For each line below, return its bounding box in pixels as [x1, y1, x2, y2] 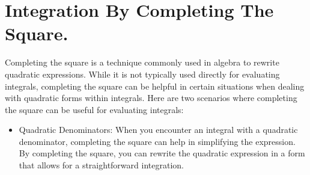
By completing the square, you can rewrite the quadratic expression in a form [19, 147, 305, 159]
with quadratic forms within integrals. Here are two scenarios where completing [5, 91, 297, 104]
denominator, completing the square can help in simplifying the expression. [19, 135, 296, 147]
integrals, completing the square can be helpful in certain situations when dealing [5, 79, 305, 92]
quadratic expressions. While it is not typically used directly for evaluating [5, 67, 280, 80]
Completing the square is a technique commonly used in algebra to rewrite [5, 56, 279, 69]
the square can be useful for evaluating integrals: [5, 103, 184, 115]
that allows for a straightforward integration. [19, 159, 184, 171]
